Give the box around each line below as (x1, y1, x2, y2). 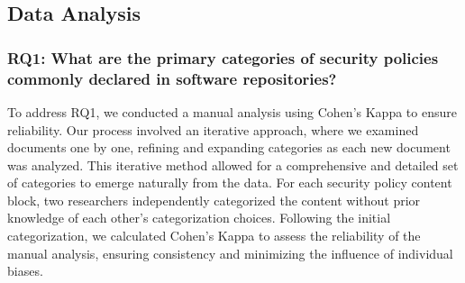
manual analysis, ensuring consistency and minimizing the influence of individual (7, 243, 453, 262)
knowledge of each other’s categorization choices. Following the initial (7, 208, 391, 227)
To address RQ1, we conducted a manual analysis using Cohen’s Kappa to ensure (7, 102, 457, 121)
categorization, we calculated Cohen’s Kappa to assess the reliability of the (7, 226, 421, 245)
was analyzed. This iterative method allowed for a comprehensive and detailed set (7, 155, 459, 174)
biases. (7, 261, 43, 280)
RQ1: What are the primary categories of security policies (7, 46, 439, 68)
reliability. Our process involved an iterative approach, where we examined (7, 120, 419, 139)
